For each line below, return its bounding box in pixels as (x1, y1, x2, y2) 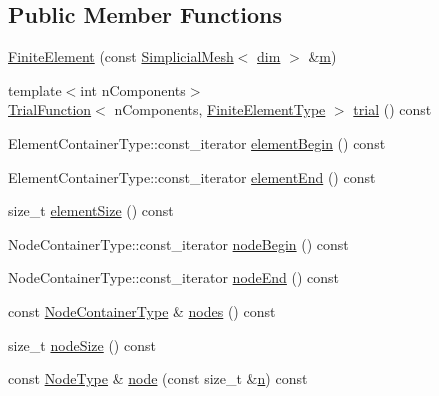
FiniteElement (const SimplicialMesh (8, 46, 234, 67)
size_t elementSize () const (8, 200, 174, 221)
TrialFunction (8, 99, 92, 120)
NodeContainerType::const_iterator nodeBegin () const (8, 233, 349, 254)
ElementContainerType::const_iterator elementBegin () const (8, 132, 386, 153)
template (8, 79, 62, 100)
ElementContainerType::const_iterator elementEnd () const (8, 166, 376, 187)
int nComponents (80, 79, 186, 100)
